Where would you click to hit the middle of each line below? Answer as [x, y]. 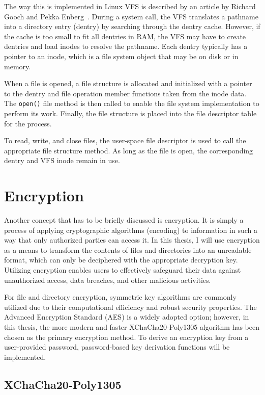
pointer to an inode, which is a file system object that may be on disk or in [121, 56]
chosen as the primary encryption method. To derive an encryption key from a [126, 337]
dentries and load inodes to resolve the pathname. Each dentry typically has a [126, 46]
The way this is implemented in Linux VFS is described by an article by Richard [130, 6]
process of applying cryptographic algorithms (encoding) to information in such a [131, 230]
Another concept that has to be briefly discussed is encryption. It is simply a [124, 220]
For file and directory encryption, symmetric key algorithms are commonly [120, 297]
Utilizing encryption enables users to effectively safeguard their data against [123, 270]
